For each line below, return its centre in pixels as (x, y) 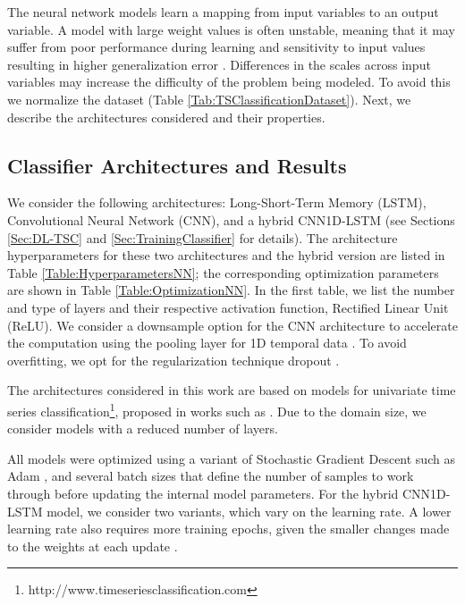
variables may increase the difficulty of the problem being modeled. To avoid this (229, 82)
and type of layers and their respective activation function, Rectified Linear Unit (228, 307)
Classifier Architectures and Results (177, 165)
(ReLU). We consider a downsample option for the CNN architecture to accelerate (232, 325)
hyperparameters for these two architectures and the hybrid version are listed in (226, 255)
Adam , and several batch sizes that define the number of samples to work (211, 476)
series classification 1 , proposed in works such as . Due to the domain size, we (217, 409)
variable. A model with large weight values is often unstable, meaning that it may (231, 29)
